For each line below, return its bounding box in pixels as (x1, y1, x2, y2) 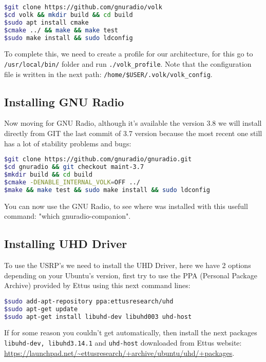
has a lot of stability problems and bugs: (4, 138, 131, 148)
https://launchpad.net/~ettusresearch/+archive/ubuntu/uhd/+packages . (4, 347, 235, 358)
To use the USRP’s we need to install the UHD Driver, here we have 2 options (4, 260, 251, 271)
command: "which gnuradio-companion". (4, 211, 131, 221)
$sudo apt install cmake (4, 18, 89, 26)
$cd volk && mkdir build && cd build (4, 11, 133, 18)
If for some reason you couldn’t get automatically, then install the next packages (4, 327, 257, 338)
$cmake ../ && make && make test (4, 26, 118, 34)
